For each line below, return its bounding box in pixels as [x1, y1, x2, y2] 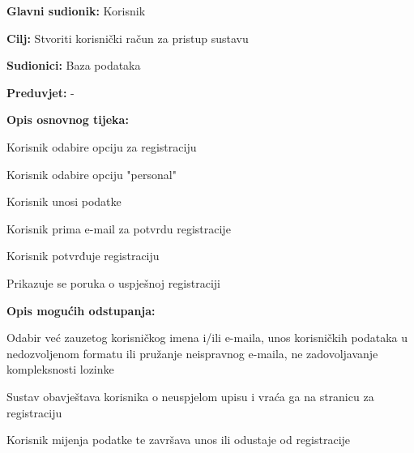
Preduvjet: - [6, 83, 75, 100]
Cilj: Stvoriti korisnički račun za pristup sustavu [6, 29, 249, 46]
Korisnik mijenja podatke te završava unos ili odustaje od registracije [6, 431, 351, 448]
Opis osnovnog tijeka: [6, 111, 129, 128]
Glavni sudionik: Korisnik [6, 2, 146, 19]
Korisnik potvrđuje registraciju [6, 247, 160, 264]
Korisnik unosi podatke [6, 193, 122, 210]
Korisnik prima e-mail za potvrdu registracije [6, 220, 231, 237]
